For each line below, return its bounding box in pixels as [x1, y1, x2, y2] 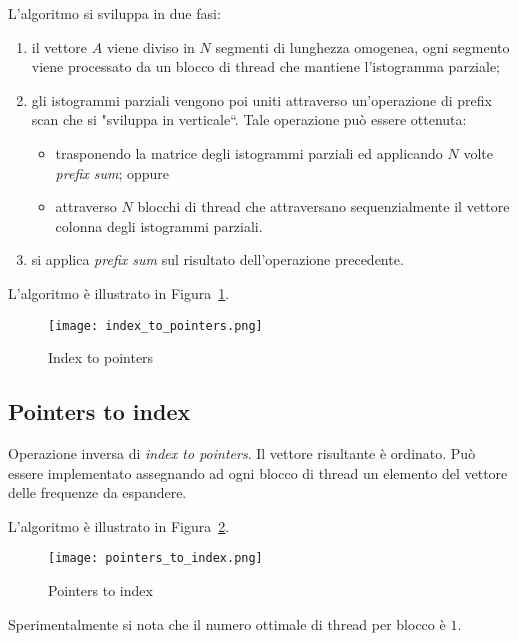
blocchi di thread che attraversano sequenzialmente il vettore [137, 196, 510, 217]
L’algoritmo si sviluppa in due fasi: [8, 3, 221, 23]
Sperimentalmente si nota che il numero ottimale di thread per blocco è [8, 613, 446, 634]
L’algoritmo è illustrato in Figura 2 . [8, 515, 230, 536]
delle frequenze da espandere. [8, 482, 187, 503]
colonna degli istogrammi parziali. [55, 215, 263, 236]
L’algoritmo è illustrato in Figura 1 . [8, 282, 230, 303]
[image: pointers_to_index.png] [48, 551, 263, 566]
